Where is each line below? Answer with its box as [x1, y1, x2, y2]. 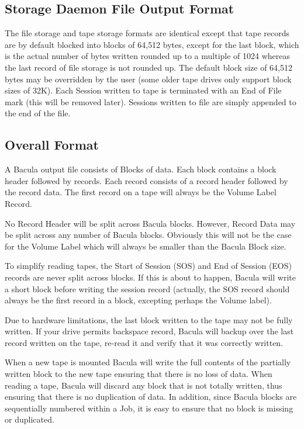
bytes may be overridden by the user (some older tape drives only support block [5, 72, 292, 85]
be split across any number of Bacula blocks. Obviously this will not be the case [5, 229, 292, 241]
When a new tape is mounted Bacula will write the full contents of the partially [5, 356, 291, 368]
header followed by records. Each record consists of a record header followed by [5, 174, 288, 186]
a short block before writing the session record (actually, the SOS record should [5, 282, 290, 295]
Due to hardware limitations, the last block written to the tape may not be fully [5, 313, 293, 326]
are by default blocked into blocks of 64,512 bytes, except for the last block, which [5, 38, 299, 50]
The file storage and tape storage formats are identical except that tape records [5, 27, 290, 39]
